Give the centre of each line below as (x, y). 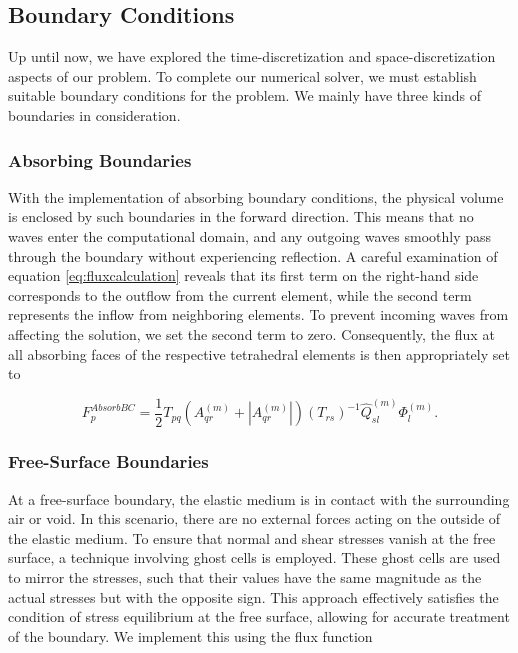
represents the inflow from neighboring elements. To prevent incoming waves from (258, 314)
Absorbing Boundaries (100, 159)
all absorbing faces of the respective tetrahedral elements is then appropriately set (259, 353)
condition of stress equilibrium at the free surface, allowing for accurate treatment (259, 616)
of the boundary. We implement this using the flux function (190, 635)
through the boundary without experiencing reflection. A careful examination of (253, 255)
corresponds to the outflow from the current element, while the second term (240, 294)
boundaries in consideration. (94, 114)
